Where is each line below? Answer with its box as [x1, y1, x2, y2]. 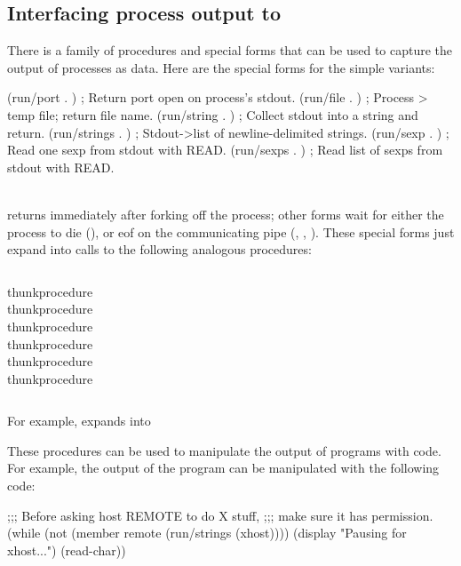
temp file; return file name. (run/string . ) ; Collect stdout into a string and [7, 105, 418, 124]
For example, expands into [7, 411, 151, 430]
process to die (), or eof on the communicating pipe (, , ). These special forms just [7, 222, 455, 241]
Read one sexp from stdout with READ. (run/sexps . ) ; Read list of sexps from [7, 140, 443, 159]
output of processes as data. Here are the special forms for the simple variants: [7, 58, 435, 76]
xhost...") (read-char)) [7, 540, 126, 559]
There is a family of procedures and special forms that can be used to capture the [7, 41, 453, 60]
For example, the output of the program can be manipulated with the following [7, 458, 440, 477]
